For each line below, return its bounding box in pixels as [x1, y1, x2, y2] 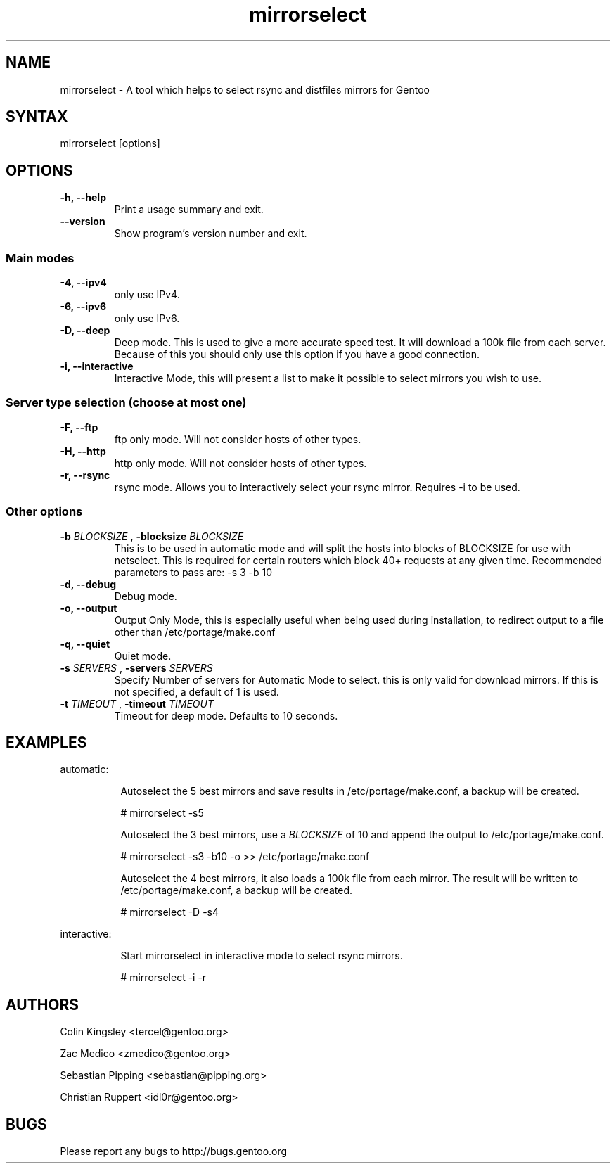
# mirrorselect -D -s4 [120, 906, 219, 919]
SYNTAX [6, 108, 68, 126]
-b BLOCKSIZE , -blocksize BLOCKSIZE [60, 530, 244, 542]
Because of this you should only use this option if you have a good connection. [114, 348, 480, 361]
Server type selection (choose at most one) [6, 395, 247, 410]
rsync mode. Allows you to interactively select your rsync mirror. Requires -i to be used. [114, 480, 520, 493]
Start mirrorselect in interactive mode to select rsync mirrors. [120, 950, 403, 962]
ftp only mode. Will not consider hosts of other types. [114, 433, 361, 445]
